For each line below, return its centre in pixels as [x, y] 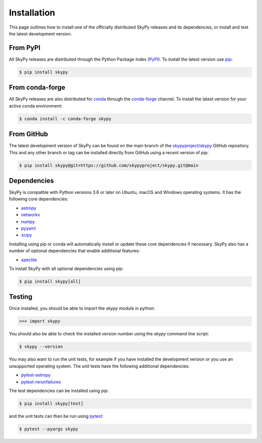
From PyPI [25, 48]
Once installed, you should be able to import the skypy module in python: [82, 308]
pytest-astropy [36, 375]
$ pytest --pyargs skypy [49, 429]
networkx [31, 215]
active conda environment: [36, 106]
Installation [32, 13]
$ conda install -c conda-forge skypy [65, 119]
